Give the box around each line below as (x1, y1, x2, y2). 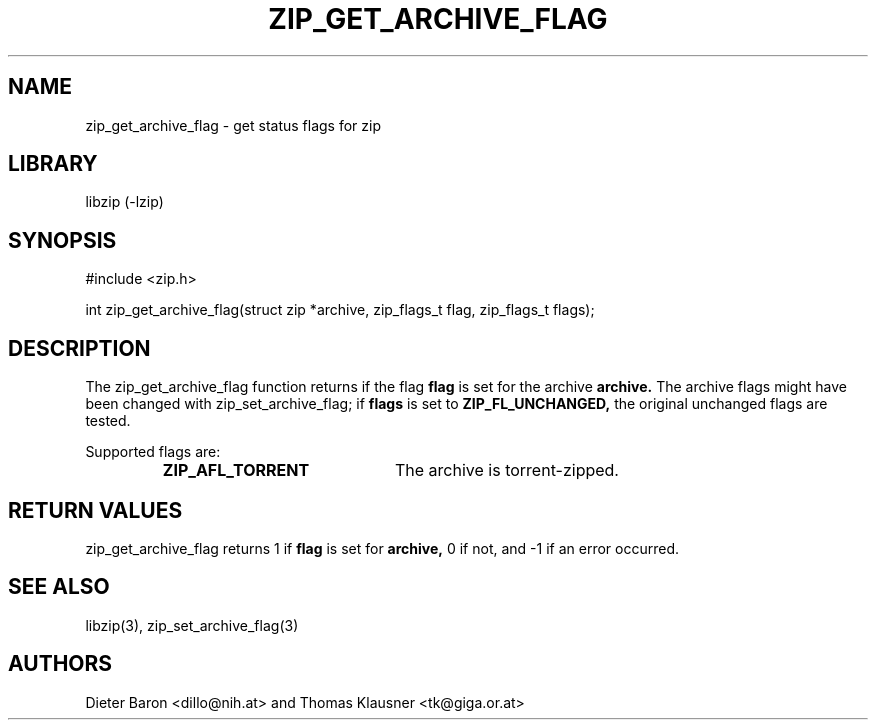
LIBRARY (8, 151, 98, 177)
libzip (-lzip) (85, 193, 164, 211)
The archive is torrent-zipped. (394, 460, 619, 481)
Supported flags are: (85, 443, 221, 461)
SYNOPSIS (8, 227, 117, 253)
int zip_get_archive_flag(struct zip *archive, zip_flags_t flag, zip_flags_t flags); (85, 301, 595, 319)
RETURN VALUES (8, 497, 183, 523)
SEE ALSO (8, 574, 110, 600)
